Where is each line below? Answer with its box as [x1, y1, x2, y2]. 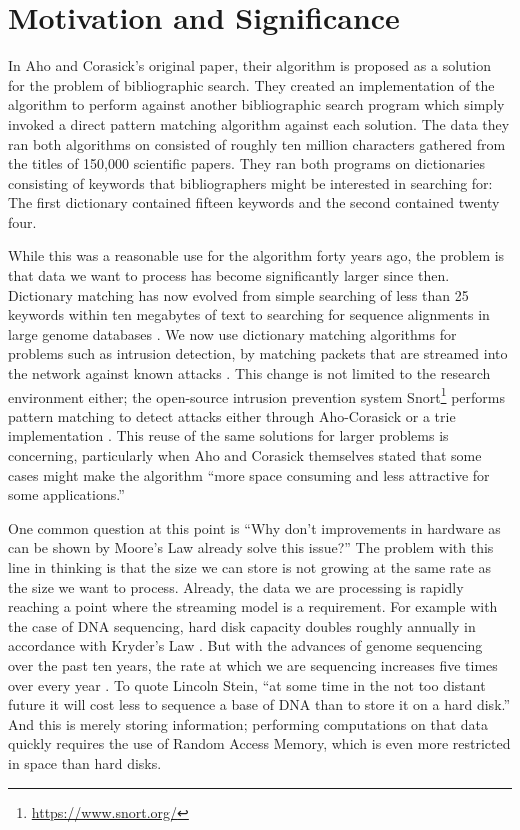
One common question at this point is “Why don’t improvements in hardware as [8, 517, 501, 538]
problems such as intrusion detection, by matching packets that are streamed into [8, 343, 508, 364]
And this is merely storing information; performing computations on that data [8, 713, 489, 734]
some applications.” [8, 484, 125, 505]
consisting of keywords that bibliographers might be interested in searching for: [8, 172, 493, 193]
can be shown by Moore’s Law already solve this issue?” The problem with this [8, 537, 494, 558]
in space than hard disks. [8, 752, 162, 773]
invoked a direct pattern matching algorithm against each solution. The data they [8, 113, 510, 134]
